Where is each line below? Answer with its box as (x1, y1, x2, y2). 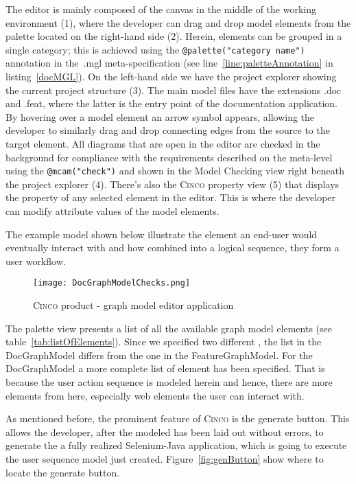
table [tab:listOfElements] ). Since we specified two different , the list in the (5, 334, 322, 349)
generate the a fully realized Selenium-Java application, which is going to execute (5, 438, 347, 452)
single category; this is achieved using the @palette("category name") (5, 42, 305, 56)
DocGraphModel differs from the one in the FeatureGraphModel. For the (5, 347, 313, 362)
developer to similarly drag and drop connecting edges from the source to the (5, 123, 330, 137)
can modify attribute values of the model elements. (5, 204, 219, 218)
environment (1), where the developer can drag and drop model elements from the (5, 15, 351, 30)
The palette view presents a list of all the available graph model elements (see (5, 321, 332, 335)
